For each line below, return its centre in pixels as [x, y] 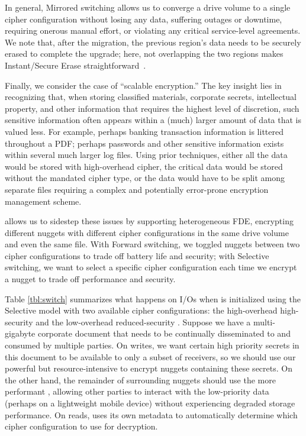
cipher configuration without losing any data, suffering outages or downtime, [144, 19]
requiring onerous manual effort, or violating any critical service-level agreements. [153, 30]
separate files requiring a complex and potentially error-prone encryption [137, 189]
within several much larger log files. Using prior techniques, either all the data [146, 155]
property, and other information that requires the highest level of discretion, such [152, 108]
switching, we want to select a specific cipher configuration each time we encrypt [151, 267]
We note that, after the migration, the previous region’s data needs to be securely [153, 42]
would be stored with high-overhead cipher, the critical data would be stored [144, 166]
